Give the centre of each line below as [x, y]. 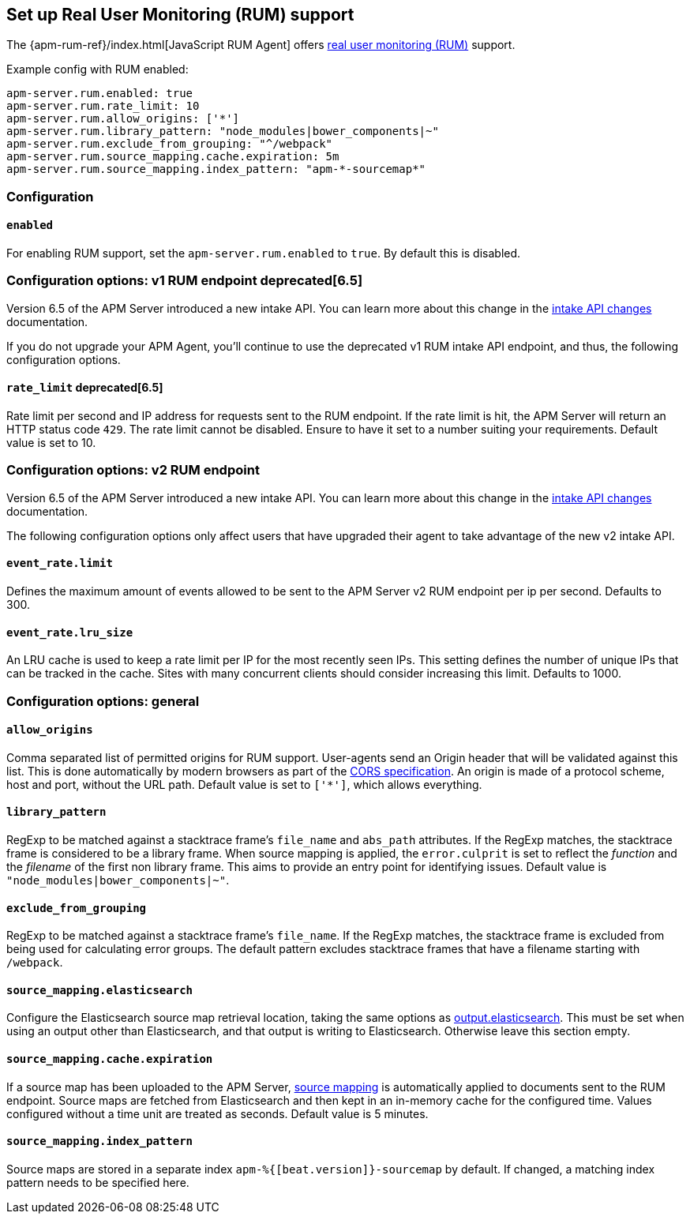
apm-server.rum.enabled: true [100, 94]
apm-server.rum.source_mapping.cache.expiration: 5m [173, 157]
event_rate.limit [60, 563]
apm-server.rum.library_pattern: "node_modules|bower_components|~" [223, 131]
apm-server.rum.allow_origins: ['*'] [123, 119]
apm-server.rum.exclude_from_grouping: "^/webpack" [170, 144]
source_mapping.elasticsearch [100, 990]
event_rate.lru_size [70, 632]
